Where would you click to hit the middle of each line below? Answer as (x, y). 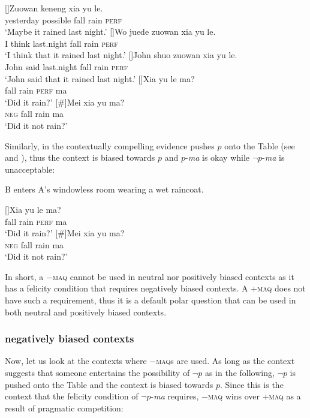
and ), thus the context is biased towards (80, 157)
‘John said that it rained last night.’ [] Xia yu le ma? (100, 78)
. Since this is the (252, 384)
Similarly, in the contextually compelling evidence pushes (110, 145)
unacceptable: (30, 169)
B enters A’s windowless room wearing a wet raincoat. (104, 189)
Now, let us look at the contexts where (76, 361)
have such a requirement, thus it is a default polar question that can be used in (151, 300)
